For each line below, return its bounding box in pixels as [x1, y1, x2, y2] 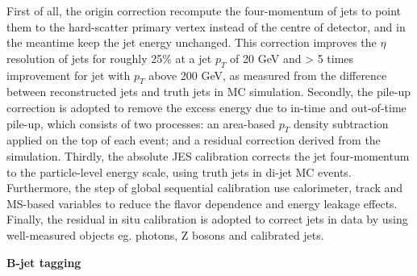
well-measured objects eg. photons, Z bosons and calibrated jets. [6, 226, 324, 243]
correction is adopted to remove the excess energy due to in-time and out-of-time [6, 98, 407, 115]
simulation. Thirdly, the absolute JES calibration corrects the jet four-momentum [6, 147, 410, 164]
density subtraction [293, 115, 389, 132]
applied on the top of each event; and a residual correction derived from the [6, 132, 381, 148]
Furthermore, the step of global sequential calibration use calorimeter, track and [6, 179, 403, 196]
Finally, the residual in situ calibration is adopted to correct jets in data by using [6, 211, 408, 228]
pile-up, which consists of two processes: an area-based [6, 115, 276, 132]
